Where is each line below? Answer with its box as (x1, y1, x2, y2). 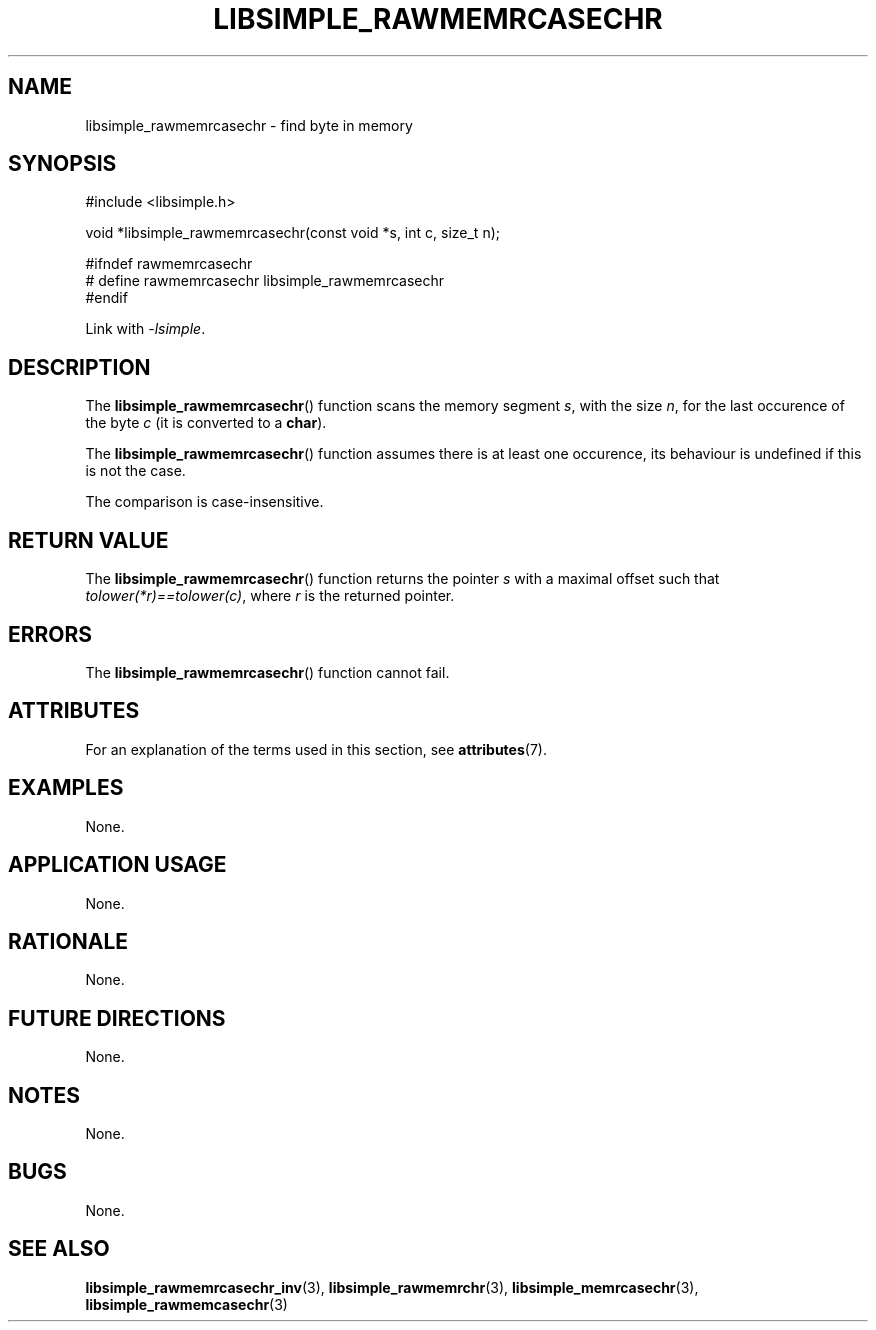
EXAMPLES (8, 775, 124, 801)
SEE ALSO (8, 1236, 110, 1262)
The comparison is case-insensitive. (85, 493, 324, 511)
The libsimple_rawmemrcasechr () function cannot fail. (85, 663, 450, 681)
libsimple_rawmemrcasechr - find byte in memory (85, 116, 413, 134)
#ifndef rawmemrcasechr (85, 255, 253, 273)
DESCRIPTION (8, 354, 151, 380)
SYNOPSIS (8, 151, 117, 177)
